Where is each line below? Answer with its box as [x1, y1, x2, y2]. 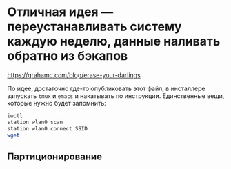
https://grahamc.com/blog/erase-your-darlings [7, 70, 141, 79]
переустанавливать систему [7, 19, 182, 34]
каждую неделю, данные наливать [7, 34, 221, 49]
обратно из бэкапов [7, 48, 128, 64]
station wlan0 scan [7, 119, 63, 126]
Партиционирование [7, 150, 102, 162]
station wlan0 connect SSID [7, 125, 88, 132]
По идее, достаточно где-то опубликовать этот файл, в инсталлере [7, 84, 205, 92]
